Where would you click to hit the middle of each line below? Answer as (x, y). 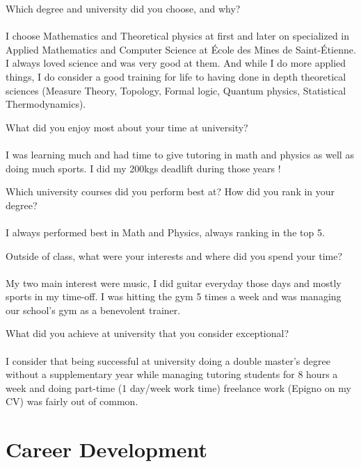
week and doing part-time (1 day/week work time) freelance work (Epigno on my (178, 387)
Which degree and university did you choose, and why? (123, 8)
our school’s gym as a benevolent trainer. (93, 310)
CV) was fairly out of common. (72, 401)
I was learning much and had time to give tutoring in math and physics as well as (180, 154)
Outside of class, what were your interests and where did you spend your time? (174, 255)
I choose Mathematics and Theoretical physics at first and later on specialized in (178, 36)
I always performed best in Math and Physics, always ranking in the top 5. (165, 232)
